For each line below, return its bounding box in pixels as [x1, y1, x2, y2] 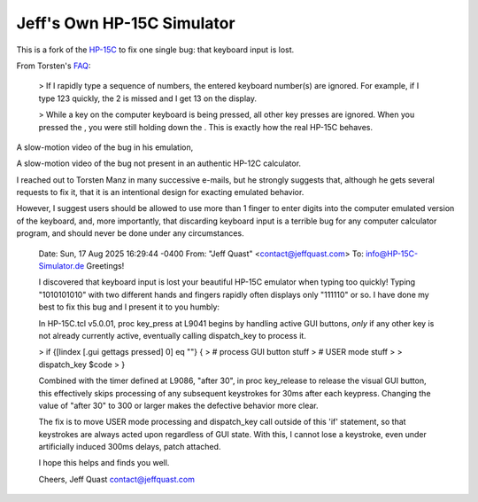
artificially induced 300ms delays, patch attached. [38, 442, 221, 452]
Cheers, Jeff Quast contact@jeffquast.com [38, 474, 195, 484]
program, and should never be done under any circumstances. [16, 228, 244, 239]
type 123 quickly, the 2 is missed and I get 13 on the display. [38, 93, 257, 104]
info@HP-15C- [366, 248, 419, 259]
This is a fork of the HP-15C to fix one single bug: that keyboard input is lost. [16, 44, 295, 55]
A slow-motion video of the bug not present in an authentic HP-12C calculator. [16, 158, 301, 169]
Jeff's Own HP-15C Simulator [16, 13, 235, 33]
